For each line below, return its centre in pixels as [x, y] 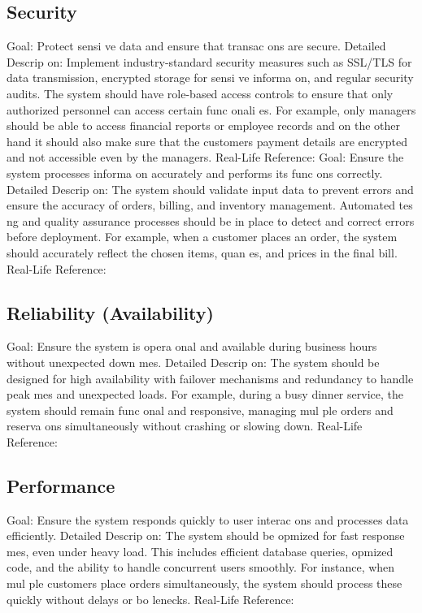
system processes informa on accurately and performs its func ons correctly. [195, 173]
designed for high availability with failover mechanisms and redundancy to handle [210, 378]
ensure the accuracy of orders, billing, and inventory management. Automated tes [210, 205]
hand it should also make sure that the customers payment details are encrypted [207, 141]
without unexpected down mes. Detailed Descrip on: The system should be [193, 362]
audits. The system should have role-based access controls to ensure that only [200, 93]
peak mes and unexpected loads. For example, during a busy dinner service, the [205, 394]
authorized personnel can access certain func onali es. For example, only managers [211, 109]
